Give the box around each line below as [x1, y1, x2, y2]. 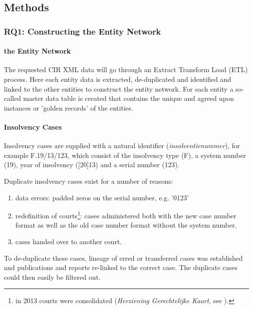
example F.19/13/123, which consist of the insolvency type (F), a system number [4, 150, 246, 160]
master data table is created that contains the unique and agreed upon [23, 93, 234, 103]
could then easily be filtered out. [4, 271, 101, 282]
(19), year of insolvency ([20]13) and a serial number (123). [4, 159, 180, 170]
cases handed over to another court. [15, 236, 122, 246]
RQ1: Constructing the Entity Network [4, 25, 161, 37]
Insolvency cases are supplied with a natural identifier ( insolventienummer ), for [4, 140, 240, 151]
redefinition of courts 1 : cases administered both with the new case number [15, 209, 236, 220]
